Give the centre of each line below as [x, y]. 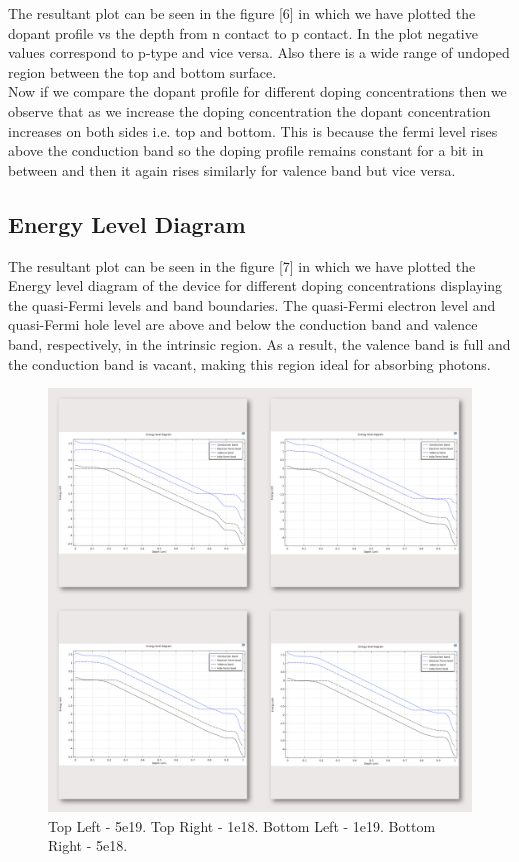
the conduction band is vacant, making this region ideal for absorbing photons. [249, 363]
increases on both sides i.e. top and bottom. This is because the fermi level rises [253, 130]
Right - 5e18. [88, 845]
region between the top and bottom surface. [142, 71]
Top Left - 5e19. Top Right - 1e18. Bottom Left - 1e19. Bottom [242, 825]
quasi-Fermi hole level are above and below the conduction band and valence [243, 324]
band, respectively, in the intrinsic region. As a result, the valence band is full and [259, 343]
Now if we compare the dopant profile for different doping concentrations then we [257, 91]
